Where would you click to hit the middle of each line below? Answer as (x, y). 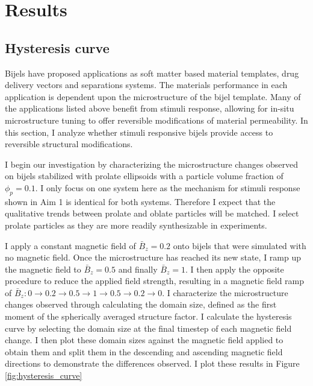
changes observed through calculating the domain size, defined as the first (141, 304)
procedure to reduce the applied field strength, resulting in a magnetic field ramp (155, 281)
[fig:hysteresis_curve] (44, 375)
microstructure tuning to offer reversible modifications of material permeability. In (156, 120)
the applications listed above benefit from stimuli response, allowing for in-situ (150, 108)
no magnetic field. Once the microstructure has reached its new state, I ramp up (153, 257)
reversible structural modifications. (69, 144)
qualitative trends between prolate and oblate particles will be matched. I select (152, 213)
